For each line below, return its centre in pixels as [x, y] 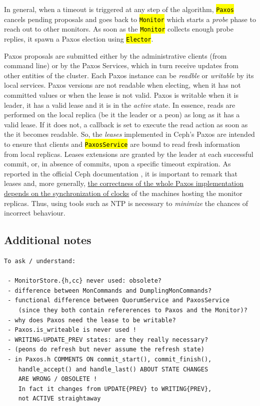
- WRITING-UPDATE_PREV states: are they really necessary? [108, 340]
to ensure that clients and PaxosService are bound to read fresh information [122, 144]
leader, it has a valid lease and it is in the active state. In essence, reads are [120, 105]
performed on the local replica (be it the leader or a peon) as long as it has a [122, 115]
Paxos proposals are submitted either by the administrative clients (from [115, 55]
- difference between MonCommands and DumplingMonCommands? [110, 290]
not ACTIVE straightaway [59, 399]
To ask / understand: [40, 261]
